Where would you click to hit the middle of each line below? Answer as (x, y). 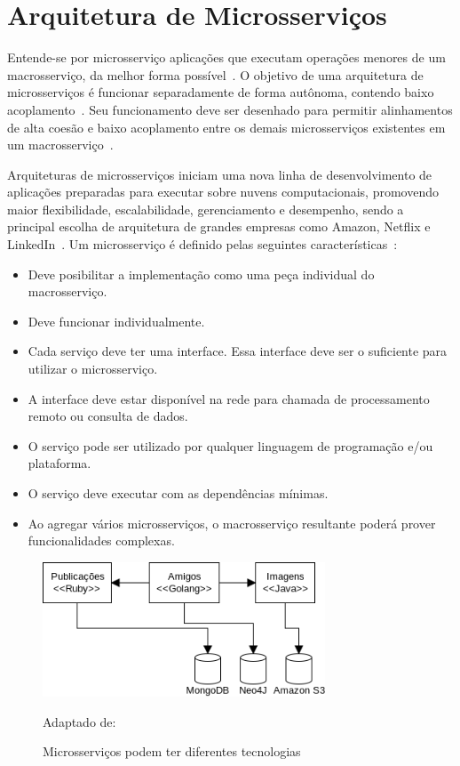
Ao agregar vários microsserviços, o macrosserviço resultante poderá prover (232, 523)
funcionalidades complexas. (101, 540)
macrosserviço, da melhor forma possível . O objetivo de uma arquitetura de (215, 74)
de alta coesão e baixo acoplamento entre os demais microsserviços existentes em (226, 127)
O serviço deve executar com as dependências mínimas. (178, 493)
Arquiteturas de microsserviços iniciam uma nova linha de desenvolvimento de (220, 174)
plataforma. (59, 463)
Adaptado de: (79, 721)
